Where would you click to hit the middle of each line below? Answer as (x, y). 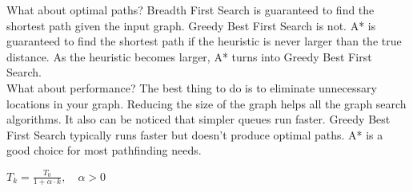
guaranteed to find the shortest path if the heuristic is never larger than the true (204, 41)
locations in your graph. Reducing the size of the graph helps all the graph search (206, 103)
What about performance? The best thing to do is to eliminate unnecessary (192, 87)
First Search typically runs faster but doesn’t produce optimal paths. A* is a (195, 134)
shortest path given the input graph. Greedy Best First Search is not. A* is (191, 25)
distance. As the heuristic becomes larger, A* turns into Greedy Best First (189, 56)
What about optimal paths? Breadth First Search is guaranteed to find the (190, 10)
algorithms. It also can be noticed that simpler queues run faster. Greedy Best (198, 119)
